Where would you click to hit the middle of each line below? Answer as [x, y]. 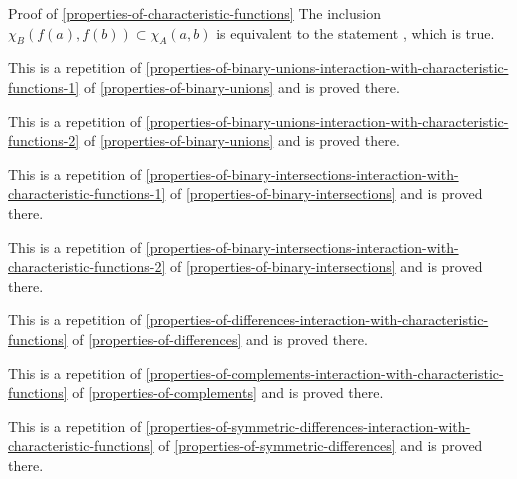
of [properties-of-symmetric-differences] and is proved [320, 445]
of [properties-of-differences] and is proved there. [220, 338]
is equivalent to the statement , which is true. [355, 32]
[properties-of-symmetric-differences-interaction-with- [308, 425]
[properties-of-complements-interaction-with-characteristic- [324, 372]
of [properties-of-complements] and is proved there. [228, 392]
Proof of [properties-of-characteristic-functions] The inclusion [194, 13]
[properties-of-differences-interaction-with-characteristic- [317, 319]
